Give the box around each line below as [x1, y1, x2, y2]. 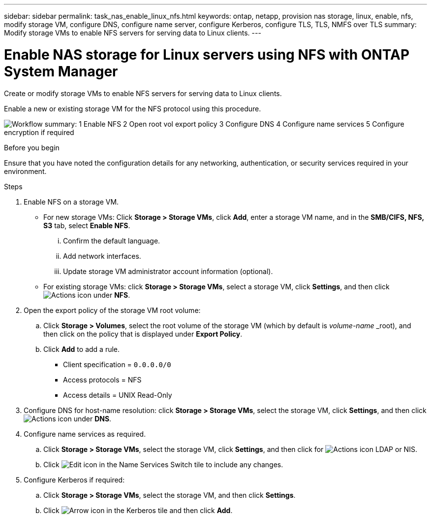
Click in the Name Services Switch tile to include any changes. [43, 460, 283, 469]
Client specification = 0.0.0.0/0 [63, 360, 171, 369]
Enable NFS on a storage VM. [24, 197, 119, 206]
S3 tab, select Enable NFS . [43, 221, 130, 230]
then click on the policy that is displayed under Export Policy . [43, 329, 243, 338]
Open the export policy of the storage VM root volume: [24, 306, 201, 314]
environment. [4, 167, 47, 175]
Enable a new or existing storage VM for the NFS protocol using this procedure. [4, 104, 261, 113]
